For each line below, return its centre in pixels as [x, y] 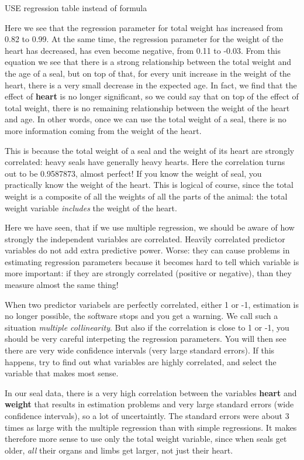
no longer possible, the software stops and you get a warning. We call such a [141, 316]
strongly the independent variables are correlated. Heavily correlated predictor [145, 238]
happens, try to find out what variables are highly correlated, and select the [141, 361]
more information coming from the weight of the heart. [103, 130]
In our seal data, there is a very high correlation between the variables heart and [151, 392]
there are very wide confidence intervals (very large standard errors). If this [140, 350]
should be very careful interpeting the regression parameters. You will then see [146, 339]
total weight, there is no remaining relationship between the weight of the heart [147, 107]
